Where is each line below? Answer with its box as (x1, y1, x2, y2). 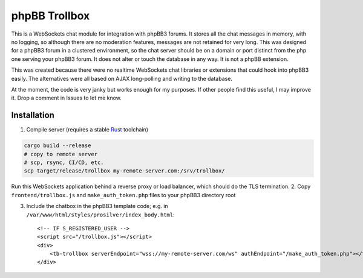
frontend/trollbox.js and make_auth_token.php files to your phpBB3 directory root (11, 191, 236, 198)
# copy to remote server (24, 151, 98, 157)
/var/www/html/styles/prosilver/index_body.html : (26, 211, 175, 218)
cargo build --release (24, 142, 91, 149)
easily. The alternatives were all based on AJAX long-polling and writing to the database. (11, 75, 233, 82)
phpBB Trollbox (11, 9, 90, 22)
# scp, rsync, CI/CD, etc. (24, 159, 104, 166)
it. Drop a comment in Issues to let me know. (11, 94, 122, 102)
